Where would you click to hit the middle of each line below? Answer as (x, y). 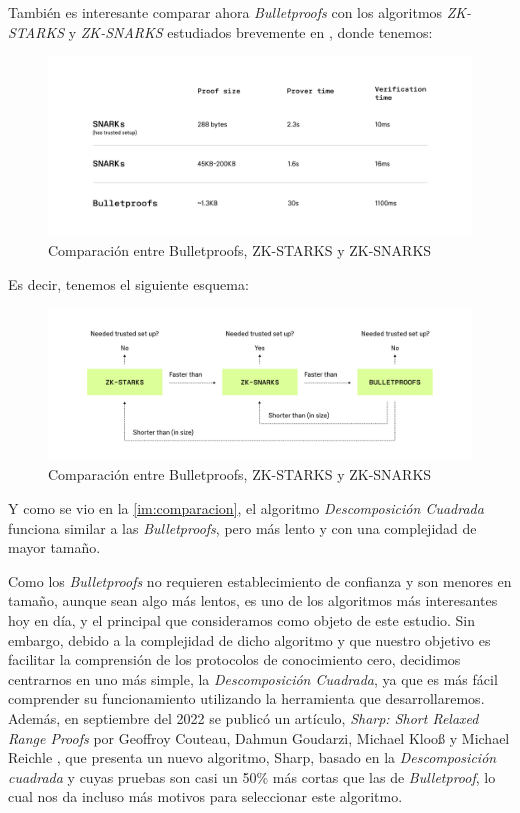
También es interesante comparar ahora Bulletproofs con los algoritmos (225, 12)
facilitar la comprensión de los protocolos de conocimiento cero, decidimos (234, 659)
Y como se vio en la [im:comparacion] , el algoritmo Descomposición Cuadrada (246, 508)
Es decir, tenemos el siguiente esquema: (128, 283)
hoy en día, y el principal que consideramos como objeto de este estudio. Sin (242, 620)
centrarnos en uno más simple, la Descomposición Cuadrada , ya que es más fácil (253, 678)
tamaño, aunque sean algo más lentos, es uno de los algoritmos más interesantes (253, 600)
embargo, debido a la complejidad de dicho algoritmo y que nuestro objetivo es (249, 639)
